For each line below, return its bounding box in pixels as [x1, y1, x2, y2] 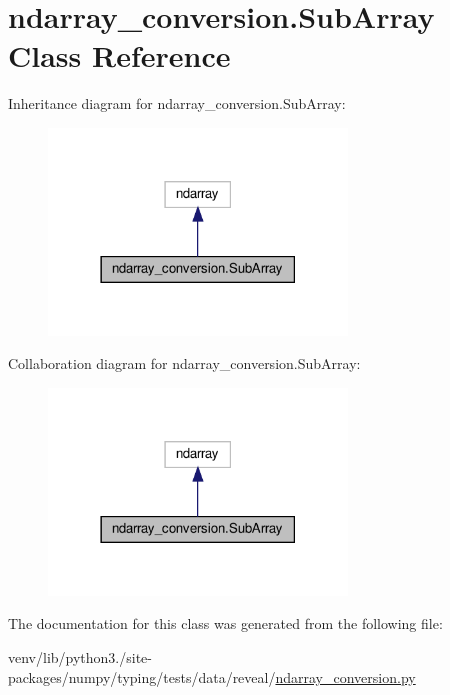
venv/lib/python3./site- [8, 647, 152, 668]
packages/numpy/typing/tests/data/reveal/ [8, 666, 276, 687]
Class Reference [8, 35, 231, 76]
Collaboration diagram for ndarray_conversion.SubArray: [8, 353, 361, 374]
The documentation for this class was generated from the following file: [8, 613, 443, 634]
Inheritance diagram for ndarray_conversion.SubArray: [8, 93, 346, 114]
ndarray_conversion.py [275, 666, 416, 687]
